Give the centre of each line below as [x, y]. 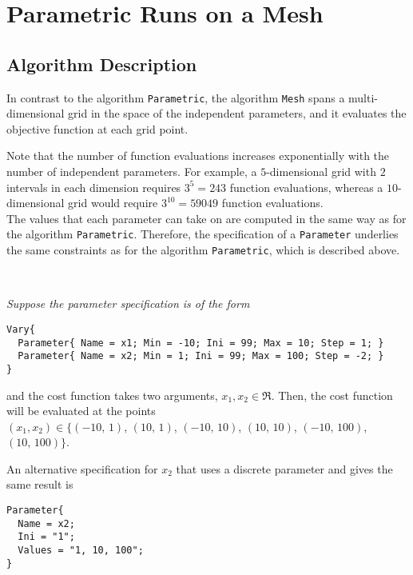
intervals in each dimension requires [94, 187]
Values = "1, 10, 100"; [81, 551]
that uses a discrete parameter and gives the [284, 468]
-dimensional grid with [321, 172]
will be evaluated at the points [81, 411]
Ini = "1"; [46, 537]
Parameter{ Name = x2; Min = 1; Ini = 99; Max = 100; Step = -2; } [201, 356]
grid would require [113, 203]
